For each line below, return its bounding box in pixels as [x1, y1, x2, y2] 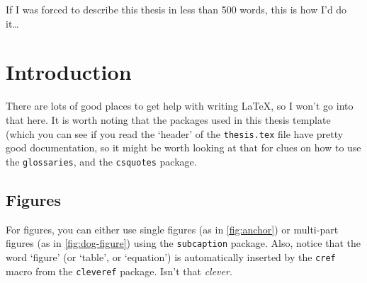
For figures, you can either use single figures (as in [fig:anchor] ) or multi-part [6, 221, 339, 236]
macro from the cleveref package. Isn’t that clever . [6, 263, 232, 278]
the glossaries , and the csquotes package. [6, 154, 197, 168]
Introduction [6, 57, 132, 86]
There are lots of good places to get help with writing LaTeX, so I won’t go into [6, 98, 354, 113]
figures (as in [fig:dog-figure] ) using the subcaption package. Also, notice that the [6, 236, 361, 250]
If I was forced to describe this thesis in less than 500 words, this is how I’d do [6, 2, 347, 16]
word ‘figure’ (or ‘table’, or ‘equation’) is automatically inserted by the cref [6, 249, 336, 264]
